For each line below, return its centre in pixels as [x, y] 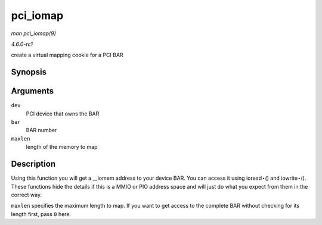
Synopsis [29, 72]
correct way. [26, 195]
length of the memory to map [62, 147]
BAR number [41, 130]
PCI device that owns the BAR [63, 114]
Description [33, 164]
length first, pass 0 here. [41, 214]
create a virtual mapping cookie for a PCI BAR [67, 55]
